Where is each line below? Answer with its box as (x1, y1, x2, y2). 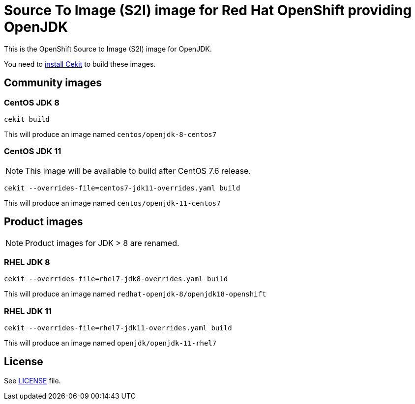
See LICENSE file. (4, 376, 61, 385)
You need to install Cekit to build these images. (4, 59, 156, 68)
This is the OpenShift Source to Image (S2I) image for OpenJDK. (4, 44, 212, 53)
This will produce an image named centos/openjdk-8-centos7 (4, 130, 217, 138)
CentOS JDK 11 (4, 146, 61, 157)
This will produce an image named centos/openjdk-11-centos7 (4, 198, 221, 207)
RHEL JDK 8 (4, 257, 50, 267)
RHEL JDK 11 (4, 306, 52, 316)
